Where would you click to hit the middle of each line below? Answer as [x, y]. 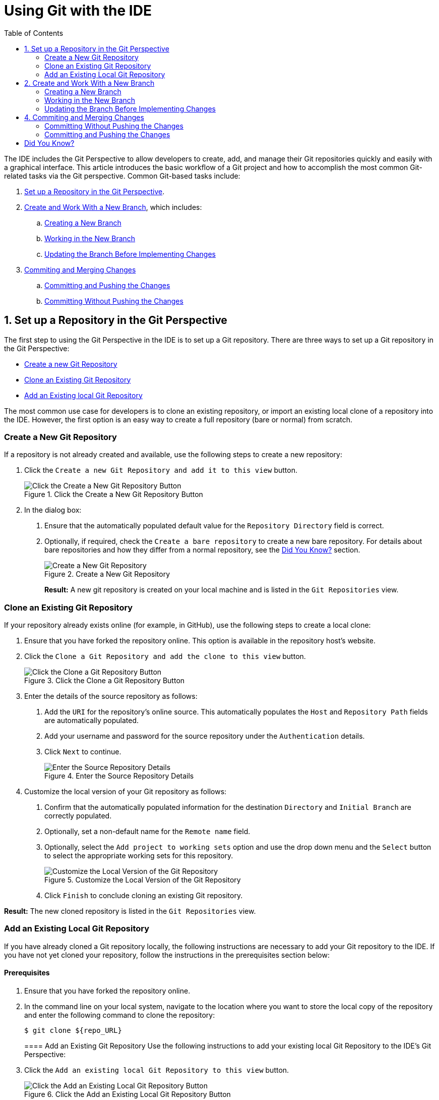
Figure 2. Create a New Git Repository [107, 574]
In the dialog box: [53, 510]
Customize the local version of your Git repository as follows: [126, 792]
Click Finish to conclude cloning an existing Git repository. [144, 896]
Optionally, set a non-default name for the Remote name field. [147, 832]
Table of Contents [34, 33]
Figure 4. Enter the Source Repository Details [119, 776]
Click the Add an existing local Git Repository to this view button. [157, 1070]
